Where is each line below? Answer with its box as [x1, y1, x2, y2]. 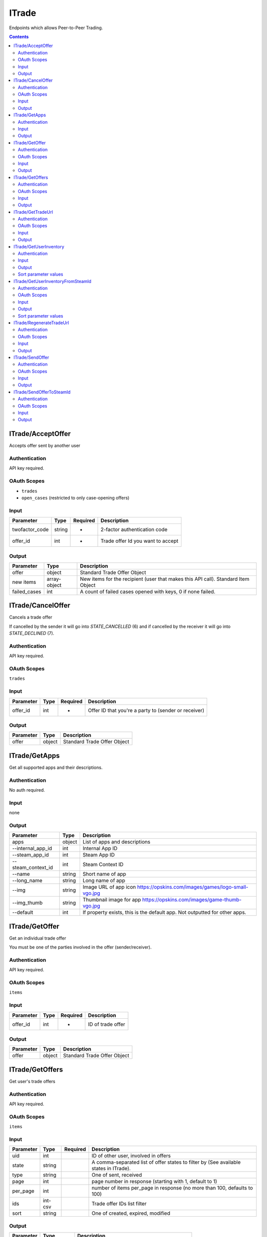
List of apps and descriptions [82, 839, 151, 846]
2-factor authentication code [100, 526, 168, 533]
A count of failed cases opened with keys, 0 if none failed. [80, 588, 216, 595]
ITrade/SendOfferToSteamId [13, 389, 71, 395]
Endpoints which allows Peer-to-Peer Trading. [9, 25, 103, 31]
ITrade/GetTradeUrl [13, 209, 53, 215]
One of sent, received [91, 1172, 142, 1179]
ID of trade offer [88, 1021, 126, 1028]
